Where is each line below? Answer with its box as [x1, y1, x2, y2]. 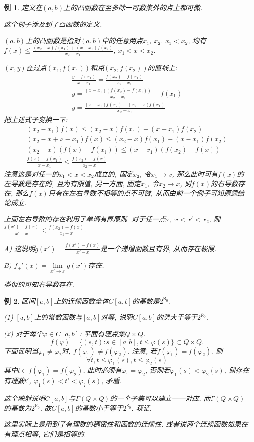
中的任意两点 [102, 35, 143, 45]
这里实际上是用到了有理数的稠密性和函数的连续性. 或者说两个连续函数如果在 [4, 419, 248, 429]
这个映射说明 [4, 393, 45, 403]
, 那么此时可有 [172, 168, 218, 178]
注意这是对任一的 [4, 168, 59, 178]
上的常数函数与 [34, 312, 82, 322]
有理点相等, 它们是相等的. [4, 429, 86, 439]
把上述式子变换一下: [4, 114, 68, 124]
